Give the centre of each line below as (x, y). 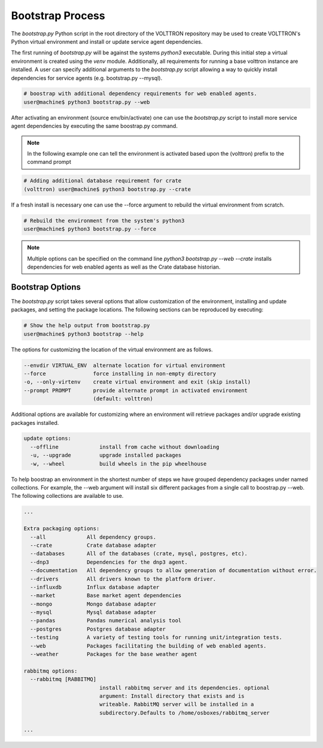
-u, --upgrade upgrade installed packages (106, 455)
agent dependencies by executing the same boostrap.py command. (94, 126)
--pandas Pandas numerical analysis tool (106, 621)
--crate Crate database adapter (93, 545)
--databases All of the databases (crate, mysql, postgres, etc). (139, 554)
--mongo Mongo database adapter (93, 604)
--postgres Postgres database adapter (98, 629)
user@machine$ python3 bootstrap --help (83, 334)
